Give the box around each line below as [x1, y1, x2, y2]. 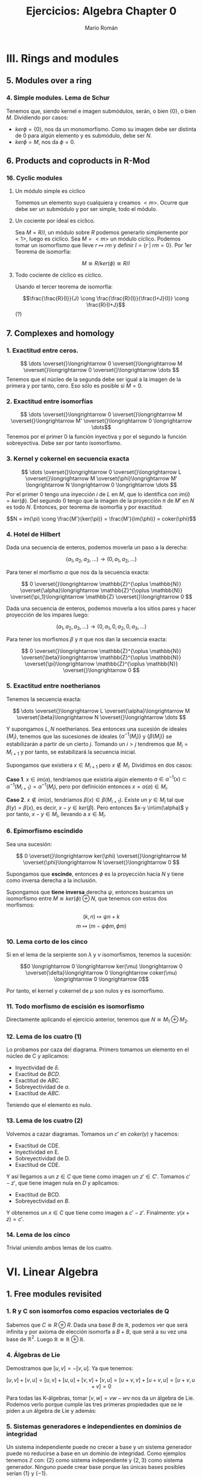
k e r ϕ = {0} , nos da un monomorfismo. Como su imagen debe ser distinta [14, 125, 197, 133]
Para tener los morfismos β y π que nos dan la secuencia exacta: [6, 636, 167, 643]
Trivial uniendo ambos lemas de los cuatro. [6, 1244, 113, 1251]
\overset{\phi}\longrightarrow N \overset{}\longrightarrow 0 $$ [23, 858, 180, 866]
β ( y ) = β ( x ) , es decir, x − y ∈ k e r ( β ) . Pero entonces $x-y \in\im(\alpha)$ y [6, 803, 189, 811]
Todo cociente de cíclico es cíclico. [14, 271, 103, 278]
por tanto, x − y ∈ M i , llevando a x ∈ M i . [6, 810, 107, 819]
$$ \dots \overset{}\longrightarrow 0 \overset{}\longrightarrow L [21, 468, 182, 476]
